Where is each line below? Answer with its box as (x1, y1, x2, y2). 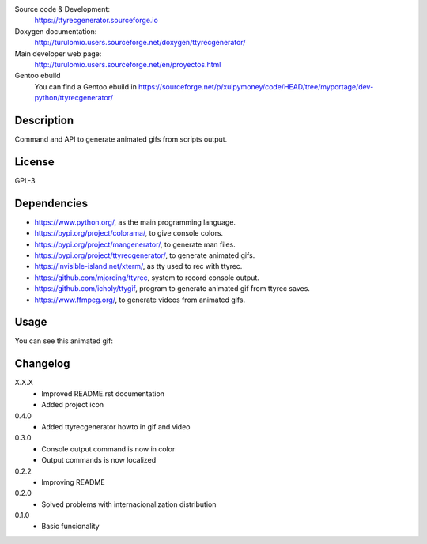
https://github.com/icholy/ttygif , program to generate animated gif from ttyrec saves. (34, 284, 310, 293)
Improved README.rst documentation (41, 388, 165, 399)
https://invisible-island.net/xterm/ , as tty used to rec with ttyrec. (34, 262, 243, 271)
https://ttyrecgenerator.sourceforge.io (34, 16, 158, 25)
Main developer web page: (14, 48, 102, 59)
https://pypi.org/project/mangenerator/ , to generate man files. (34, 240, 236, 249)
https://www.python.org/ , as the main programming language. (34, 217, 236, 227)
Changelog (14, 357, 70, 371)
